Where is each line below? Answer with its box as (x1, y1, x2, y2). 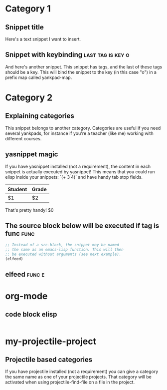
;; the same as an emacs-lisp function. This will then (5, 247, 124, 252)
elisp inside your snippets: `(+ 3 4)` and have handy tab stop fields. (5, 174, 143, 180)
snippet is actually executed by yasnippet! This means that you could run (5, 168, 156, 175)
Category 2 (5, 92, 53, 103)
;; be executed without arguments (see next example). (5, 252, 122, 257)
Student (7, 186, 27, 193)
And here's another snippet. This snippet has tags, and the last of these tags (5, 63, 163, 70)
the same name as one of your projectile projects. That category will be (5, 374, 152, 380)
